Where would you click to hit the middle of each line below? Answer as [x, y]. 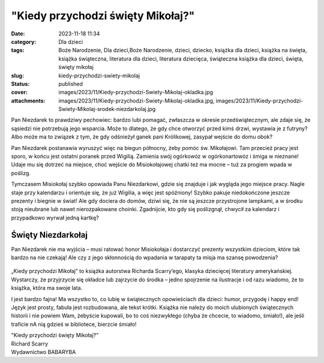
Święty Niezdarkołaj [49, 235]
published [71, 83]
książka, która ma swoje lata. [47, 288]
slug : [17, 76]
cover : [19, 92]
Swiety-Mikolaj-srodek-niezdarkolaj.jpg [107, 109]
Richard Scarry [29, 343]
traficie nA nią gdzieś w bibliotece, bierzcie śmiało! [74, 324]
